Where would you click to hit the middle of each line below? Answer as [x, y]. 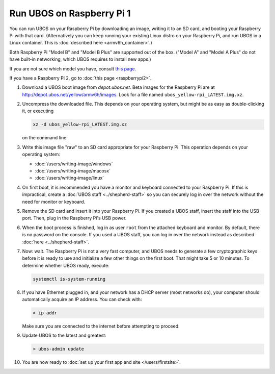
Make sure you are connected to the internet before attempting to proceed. [101, 326]
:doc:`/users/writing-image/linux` [70, 178]
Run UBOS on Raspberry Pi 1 [70, 13]
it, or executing [38, 111]
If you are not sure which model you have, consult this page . [73, 68]
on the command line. [45, 138]
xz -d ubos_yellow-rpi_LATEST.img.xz [80, 124]
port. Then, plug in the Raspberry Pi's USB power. [74, 218]
